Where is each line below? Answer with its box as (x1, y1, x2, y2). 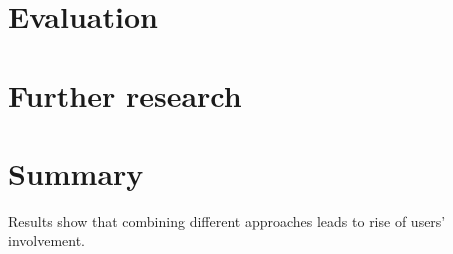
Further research (8, 74, 242, 115)
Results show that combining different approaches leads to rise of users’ (8, 210, 446, 231)
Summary (8, 152, 144, 193)
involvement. (8, 230, 85, 251)
